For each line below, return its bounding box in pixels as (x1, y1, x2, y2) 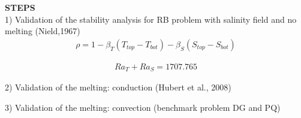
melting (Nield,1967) (5, 25, 80, 37)
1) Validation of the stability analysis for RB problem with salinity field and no (5, 13, 297, 25)
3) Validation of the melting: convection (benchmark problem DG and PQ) (5, 101, 281, 113)
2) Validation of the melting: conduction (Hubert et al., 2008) (5, 81, 231, 93)
